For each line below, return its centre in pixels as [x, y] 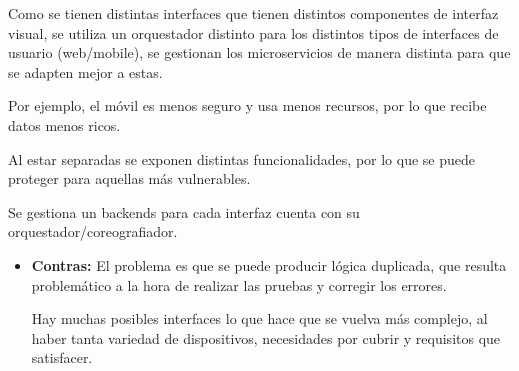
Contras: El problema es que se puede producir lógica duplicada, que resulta [269, 264]
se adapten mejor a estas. [85, 71]
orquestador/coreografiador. [93, 231]
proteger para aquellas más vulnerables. [129, 178]
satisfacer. [62, 357]
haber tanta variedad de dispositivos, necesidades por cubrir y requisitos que [266, 337]
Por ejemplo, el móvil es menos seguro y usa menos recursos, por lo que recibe [247, 105]
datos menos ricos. [64, 124]
